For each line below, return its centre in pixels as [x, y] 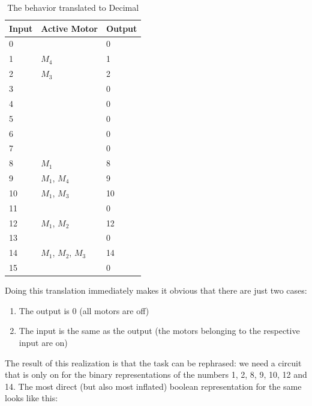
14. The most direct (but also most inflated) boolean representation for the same [153, 386]
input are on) [43, 342]
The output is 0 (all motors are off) [84, 310]
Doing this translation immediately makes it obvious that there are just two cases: [156, 290]
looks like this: [31, 398]
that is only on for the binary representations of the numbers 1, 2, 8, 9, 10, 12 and [156, 374]
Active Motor [69, 28]
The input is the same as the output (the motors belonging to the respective [159, 331]
